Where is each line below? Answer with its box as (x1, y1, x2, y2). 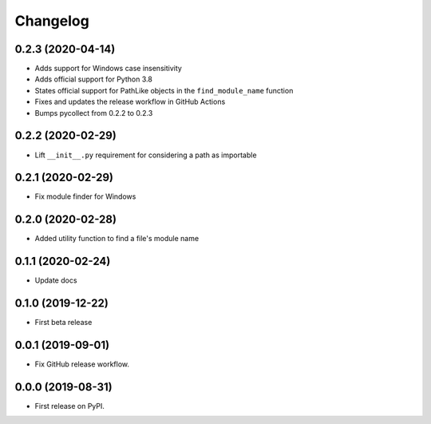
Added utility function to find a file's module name (34, 234, 200, 244)
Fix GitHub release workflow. (34, 359, 130, 369)
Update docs (34, 275, 77, 285)
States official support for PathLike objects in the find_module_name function (34, 85, 294, 95)
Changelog (14, 12, 89, 30)
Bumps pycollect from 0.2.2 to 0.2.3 (34, 108, 153, 117)
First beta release (34, 318, 93, 327)
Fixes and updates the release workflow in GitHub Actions (34, 97, 226, 107)
